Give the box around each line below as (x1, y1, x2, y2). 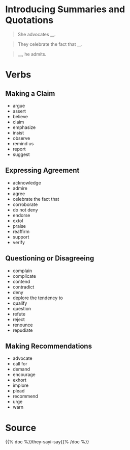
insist (12, 129, 24, 136)
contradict (12, 284, 35, 290)
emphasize (12, 124, 36, 130)
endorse (12, 212, 30, 218)
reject (12, 316, 25, 322)
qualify (12, 300, 27, 306)
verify (12, 239, 25, 245)
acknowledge (12, 179, 42, 186)
